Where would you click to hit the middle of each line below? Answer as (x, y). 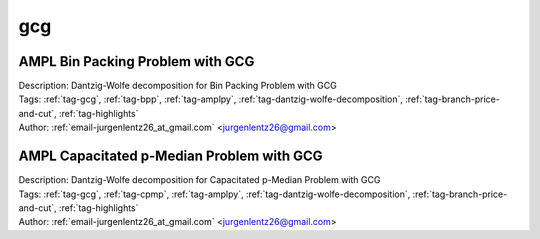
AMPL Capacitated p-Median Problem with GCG (171, 156)
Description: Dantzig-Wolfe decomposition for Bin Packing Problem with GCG (177, 86)
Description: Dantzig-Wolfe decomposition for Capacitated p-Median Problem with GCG (199, 180)
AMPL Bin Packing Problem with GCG (136, 61)
